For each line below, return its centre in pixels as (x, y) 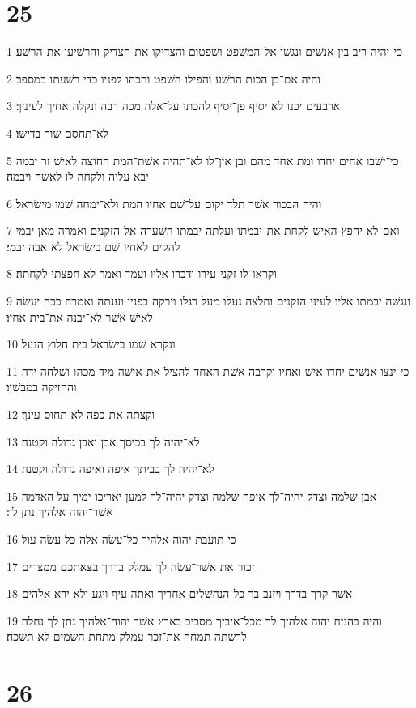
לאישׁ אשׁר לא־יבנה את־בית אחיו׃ (80, 316)
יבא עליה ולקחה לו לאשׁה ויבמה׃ (78, 176)
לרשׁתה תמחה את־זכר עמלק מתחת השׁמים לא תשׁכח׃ (127, 636)
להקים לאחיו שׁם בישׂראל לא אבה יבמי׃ (93, 246)
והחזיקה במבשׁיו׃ (42, 387)
